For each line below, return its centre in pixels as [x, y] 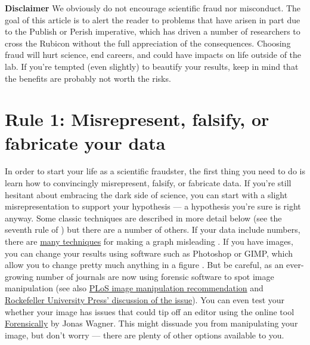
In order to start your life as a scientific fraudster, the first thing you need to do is [155, 171]
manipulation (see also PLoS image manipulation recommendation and [134, 288]
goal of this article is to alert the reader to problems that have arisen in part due [153, 19]
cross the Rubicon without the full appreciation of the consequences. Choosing [148, 43]
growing [19, 276]
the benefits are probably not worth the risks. [88, 78]
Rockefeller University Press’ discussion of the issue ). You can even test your [145, 300]
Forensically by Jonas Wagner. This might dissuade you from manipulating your [151, 323]
